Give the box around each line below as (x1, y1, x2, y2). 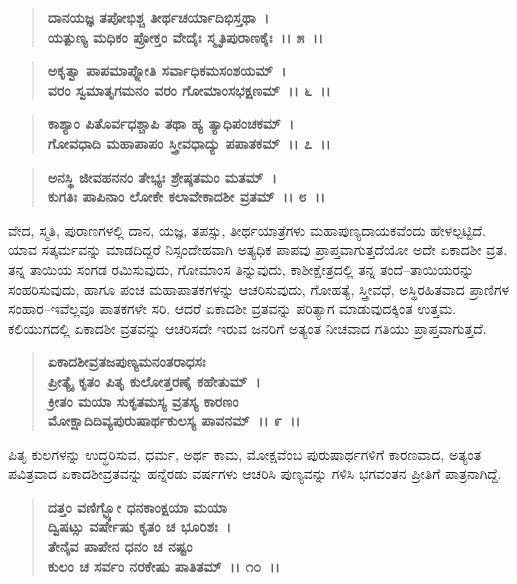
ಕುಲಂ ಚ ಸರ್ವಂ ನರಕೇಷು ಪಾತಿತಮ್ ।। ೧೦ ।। (47, 555, 280, 576)
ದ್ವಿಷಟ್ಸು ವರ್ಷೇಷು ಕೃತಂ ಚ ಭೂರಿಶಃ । (47, 516, 232, 537)
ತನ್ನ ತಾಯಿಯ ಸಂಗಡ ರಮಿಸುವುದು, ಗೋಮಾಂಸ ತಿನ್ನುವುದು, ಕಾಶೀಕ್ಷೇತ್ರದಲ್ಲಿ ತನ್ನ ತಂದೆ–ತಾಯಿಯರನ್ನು (8, 258, 475, 279)
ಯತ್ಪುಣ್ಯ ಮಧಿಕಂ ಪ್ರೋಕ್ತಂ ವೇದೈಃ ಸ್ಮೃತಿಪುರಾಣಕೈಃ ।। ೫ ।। (47, 26, 324, 47)
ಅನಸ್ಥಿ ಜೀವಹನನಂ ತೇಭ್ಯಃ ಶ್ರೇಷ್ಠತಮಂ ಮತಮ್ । (47, 166, 277, 187)
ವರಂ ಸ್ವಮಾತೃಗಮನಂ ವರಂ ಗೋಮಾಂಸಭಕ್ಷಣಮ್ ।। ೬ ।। (47, 79, 331, 100)
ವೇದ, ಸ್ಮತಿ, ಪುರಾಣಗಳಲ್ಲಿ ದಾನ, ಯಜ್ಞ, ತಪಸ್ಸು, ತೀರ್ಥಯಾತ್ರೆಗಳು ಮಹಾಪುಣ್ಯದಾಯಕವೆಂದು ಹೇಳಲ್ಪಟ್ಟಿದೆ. (8, 219, 487, 240)
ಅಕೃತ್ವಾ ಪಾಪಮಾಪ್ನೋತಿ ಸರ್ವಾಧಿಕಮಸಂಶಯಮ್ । (47, 60, 287, 81)
